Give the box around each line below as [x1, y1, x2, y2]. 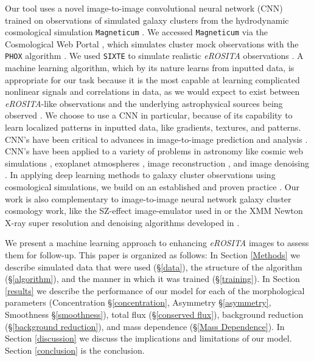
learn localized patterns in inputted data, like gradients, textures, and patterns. [5, 121, 301, 134]
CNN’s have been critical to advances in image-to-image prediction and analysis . [5, 132, 308, 145]
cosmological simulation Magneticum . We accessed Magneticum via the [5, 26, 268, 38]
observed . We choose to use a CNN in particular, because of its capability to [5, 109, 293, 122]
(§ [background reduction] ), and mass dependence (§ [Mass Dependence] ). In [5, 320, 285, 332]
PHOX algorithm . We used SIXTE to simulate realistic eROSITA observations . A [5, 49, 304, 62]
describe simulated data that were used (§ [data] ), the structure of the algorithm [5, 260, 302, 273]
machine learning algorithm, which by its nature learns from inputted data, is [5, 61, 295, 74]
